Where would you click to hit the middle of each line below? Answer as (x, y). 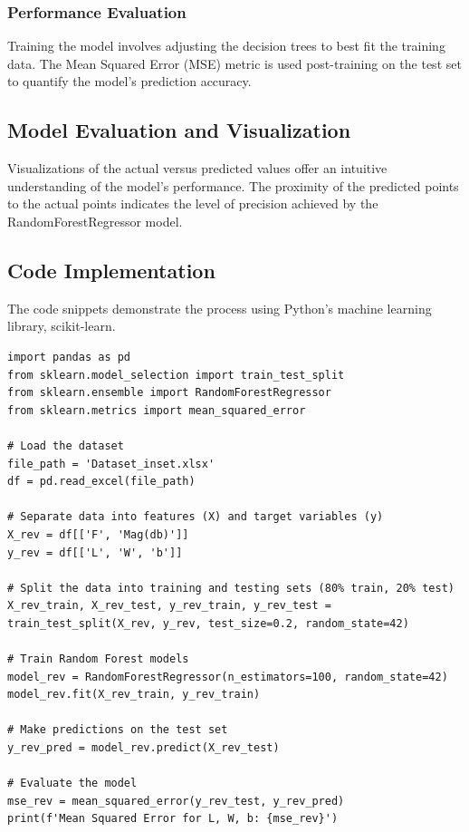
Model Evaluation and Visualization (179, 130)
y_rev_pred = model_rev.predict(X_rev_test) (144, 748)
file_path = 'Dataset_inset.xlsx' (111, 464)
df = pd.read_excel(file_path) (101, 482)
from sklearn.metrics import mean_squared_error (157, 410)
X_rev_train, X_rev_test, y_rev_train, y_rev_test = (169, 606)
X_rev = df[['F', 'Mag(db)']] (98, 534)
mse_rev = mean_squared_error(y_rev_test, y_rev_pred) (176, 801)
